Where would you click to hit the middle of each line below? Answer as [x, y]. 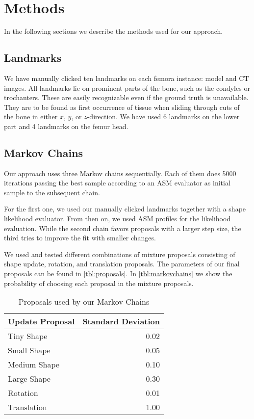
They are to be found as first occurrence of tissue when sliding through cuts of [122, 107]
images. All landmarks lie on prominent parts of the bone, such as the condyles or [127, 88]
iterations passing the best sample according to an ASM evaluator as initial [117, 183]
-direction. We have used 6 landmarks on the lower [163, 117]
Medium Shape [34, 365]
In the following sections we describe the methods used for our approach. [114, 31]
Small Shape [29, 350]
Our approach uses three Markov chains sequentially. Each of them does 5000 [120, 173]
